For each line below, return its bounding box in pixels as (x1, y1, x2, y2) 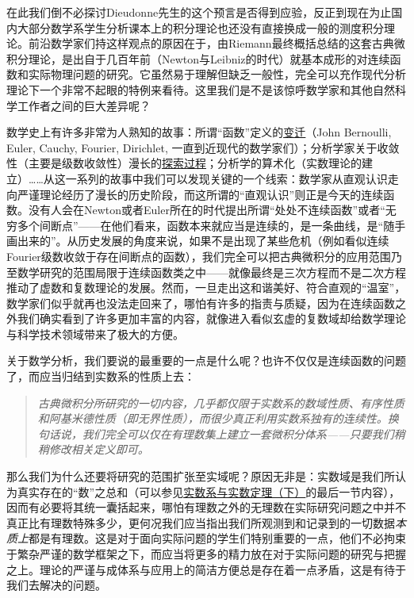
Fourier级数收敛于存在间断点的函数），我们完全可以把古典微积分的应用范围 (6, 247, 391, 264)
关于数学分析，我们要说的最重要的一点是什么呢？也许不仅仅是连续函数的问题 (6, 352, 406, 369)
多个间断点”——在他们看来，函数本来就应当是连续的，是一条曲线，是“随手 (17, 217, 406, 233)
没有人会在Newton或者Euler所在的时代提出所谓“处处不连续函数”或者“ (28, 201, 385, 218)
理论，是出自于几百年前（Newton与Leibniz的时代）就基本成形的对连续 (28, 50, 390, 67)
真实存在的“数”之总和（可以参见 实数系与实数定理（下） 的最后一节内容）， (17, 483, 401, 500)
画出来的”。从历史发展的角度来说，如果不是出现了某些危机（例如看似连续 (6, 232, 389, 249)
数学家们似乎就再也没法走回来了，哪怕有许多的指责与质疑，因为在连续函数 (6, 294, 395, 311)
